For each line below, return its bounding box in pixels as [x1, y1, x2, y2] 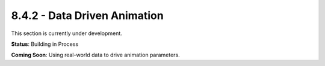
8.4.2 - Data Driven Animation [11, 9, 164, 22]
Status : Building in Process [11, 40, 79, 48]
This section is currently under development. [11, 30, 123, 37]
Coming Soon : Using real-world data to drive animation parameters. [11, 51, 180, 59]
